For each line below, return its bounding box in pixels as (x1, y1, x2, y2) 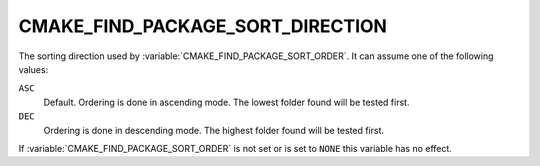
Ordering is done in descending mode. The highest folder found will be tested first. (43, 124, 385, 136)
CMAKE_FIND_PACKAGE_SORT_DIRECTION (18, 15, 387, 37)
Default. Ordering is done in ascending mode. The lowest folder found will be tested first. (43, 96, 410, 108)
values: (18, 63, 49, 75)
